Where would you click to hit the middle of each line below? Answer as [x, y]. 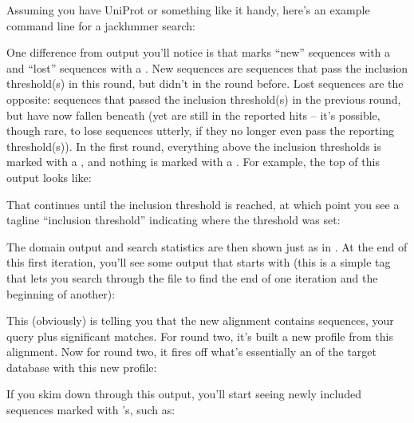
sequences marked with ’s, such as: [91, 410]
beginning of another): [61, 293]
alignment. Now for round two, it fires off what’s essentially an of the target [192, 352]
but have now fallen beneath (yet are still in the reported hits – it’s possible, [193, 115]
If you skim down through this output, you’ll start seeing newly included [184, 394]
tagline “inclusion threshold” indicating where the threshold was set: [173, 220]
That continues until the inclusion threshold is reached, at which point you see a [203, 204]
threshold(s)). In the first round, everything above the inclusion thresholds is [194, 146]
